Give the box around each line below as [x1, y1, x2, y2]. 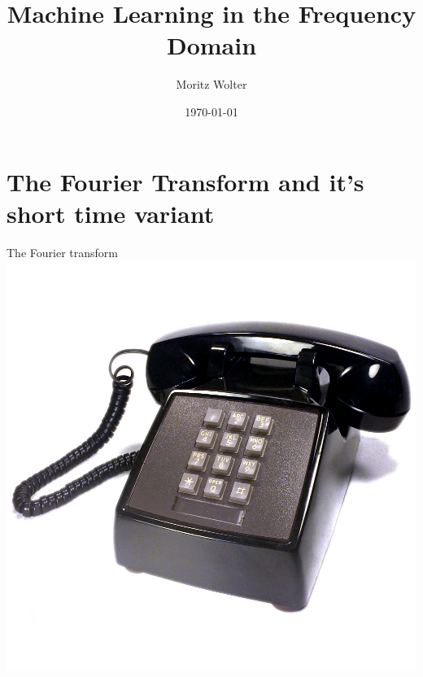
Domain [166, 28, 257, 62]
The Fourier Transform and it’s [7, 164, 364, 198]
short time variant [7, 196, 215, 229]
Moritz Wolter [176, 76, 247, 93]
